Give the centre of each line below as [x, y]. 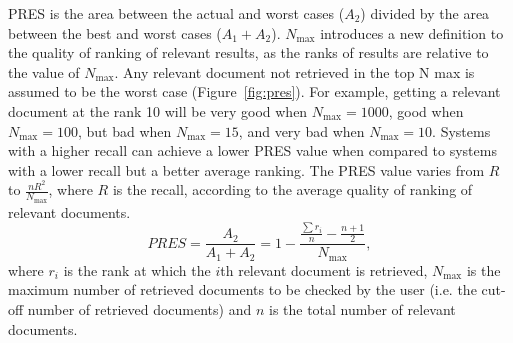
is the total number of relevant [362, 309]
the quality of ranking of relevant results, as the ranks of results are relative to [248, 52]
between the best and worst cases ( [115, 32]
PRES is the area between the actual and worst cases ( [176, 13]
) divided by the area [425, 13]
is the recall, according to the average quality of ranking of [292, 189]
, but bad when [124, 130]
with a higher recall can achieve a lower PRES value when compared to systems [252, 150]
